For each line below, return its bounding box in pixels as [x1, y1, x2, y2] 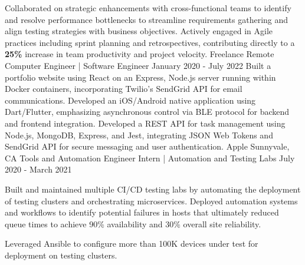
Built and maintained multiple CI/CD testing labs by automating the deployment [5, 183, 301, 195]
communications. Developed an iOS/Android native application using [5, 94, 256, 106]
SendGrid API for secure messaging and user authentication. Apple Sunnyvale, [5, 140, 290, 153]
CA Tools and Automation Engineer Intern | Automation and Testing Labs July [5, 151, 295, 164]
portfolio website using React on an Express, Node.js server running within [5, 71, 276, 83]
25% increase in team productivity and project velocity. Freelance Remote [5, 48, 274, 60]
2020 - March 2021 [5, 163, 72, 175]
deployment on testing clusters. [5, 249, 117, 261]
